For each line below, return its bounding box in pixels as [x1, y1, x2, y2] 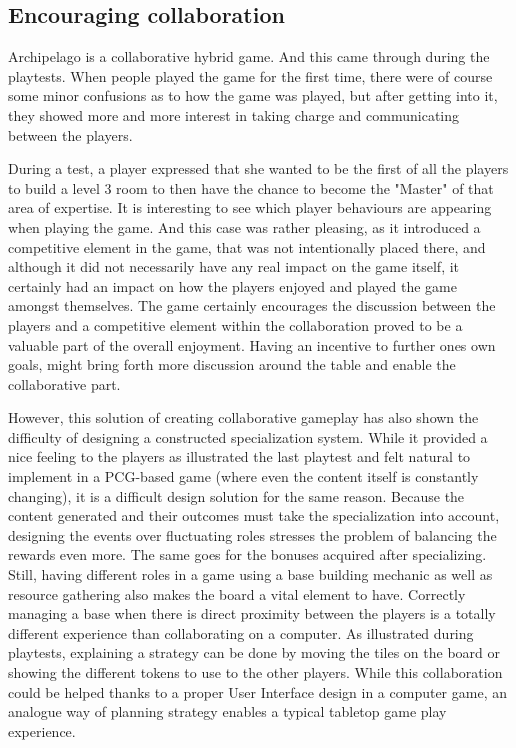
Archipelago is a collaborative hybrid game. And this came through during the [8, 46, 490, 67]
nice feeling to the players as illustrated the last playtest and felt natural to [8, 446, 471, 467]
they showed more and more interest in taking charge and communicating [8, 104, 460, 125]
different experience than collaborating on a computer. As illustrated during [8, 622, 474, 643]
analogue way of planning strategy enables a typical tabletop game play [8, 701, 447, 722]
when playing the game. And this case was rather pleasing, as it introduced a [8, 216, 481, 237]
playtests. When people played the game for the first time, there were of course [8, 65, 493, 86]
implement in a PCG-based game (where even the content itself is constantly [8, 466, 479, 487]
